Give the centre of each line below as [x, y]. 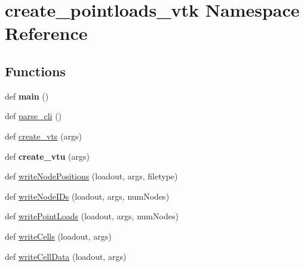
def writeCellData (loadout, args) [66, 256]
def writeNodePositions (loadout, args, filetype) [91, 176]
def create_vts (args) [43, 136]
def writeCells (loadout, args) [58, 236]
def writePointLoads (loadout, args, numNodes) [92, 216]
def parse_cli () [33, 116]
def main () [27, 96]
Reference [46, 33]
